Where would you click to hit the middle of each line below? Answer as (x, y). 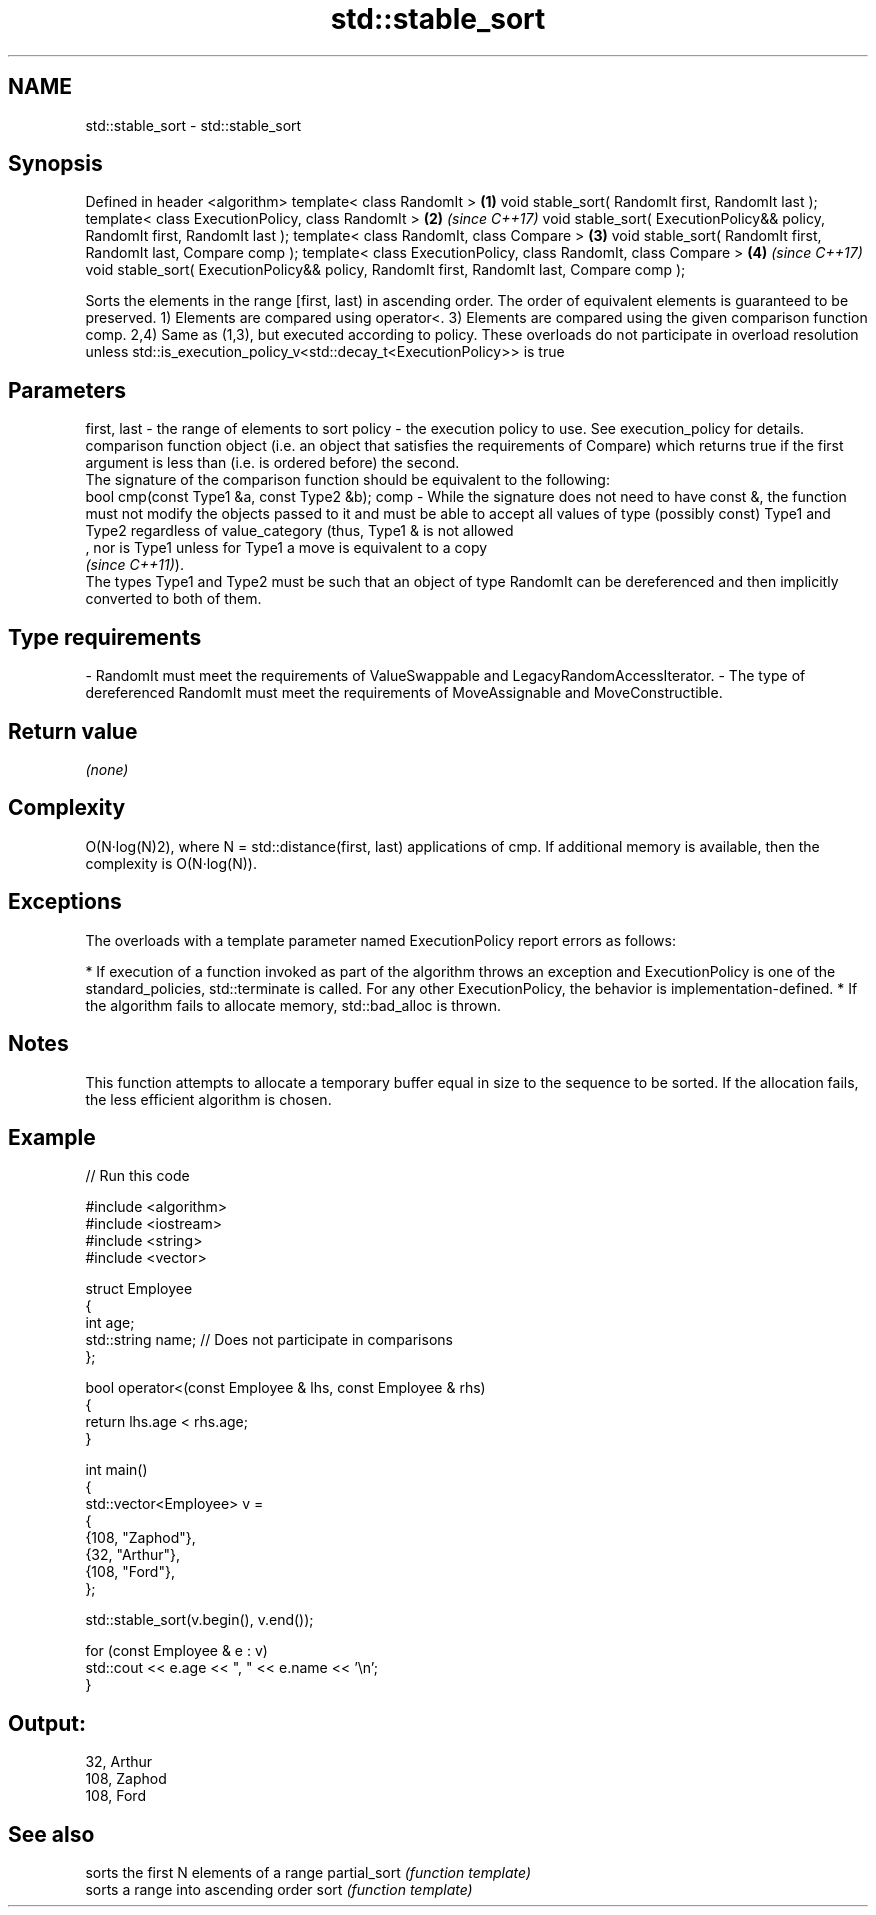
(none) (107, 769)
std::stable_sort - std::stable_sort (193, 125)
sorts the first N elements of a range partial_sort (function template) (308, 1873)
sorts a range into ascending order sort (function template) (279, 1890)
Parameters (67, 390)
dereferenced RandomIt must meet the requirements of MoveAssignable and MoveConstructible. (404, 693)
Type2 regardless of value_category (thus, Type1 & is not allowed (299, 531)
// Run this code (137, 1176)
